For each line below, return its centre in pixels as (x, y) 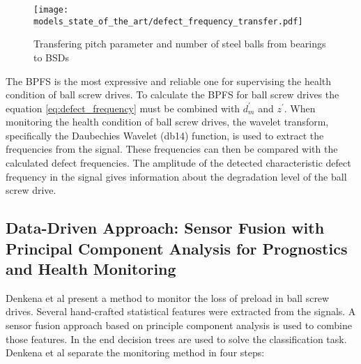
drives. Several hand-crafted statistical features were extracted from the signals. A (181, 311)
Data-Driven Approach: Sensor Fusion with (165, 228)
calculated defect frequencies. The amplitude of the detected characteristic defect (178, 163)
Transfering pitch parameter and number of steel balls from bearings (180, 44)
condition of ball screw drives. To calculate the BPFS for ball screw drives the (172, 94)
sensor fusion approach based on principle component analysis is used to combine (179, 325)
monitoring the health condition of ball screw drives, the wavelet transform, (167, 122)
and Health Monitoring (91, 269)
